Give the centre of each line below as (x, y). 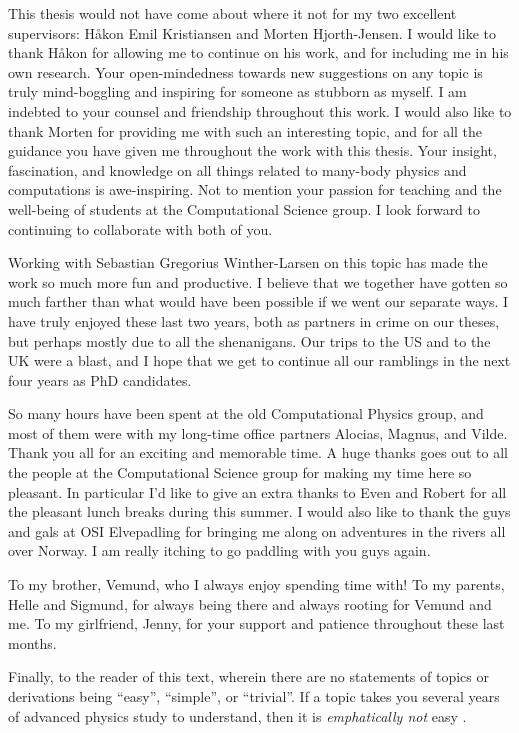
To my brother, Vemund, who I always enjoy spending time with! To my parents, (256, 584)
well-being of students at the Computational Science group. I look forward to (244, 208)
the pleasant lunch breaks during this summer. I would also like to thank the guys (259, 511)
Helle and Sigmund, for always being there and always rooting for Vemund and (250, 603)
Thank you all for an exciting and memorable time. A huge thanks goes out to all (258, 452)
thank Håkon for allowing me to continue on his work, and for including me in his (258, 52)
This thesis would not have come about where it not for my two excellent (232, 13)
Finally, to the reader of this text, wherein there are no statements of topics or (248, 676)
